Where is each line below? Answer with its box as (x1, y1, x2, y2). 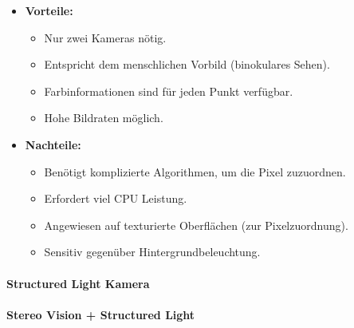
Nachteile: (25, 136, 81, 152)
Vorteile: (25, 2, 73, 18)
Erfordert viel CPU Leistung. (44, 190, 187, 207)
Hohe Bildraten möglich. (44, 109, 163, 126)
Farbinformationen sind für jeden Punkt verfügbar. (44, 82, 293, 99)
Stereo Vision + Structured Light (6, 306, 195, 322)
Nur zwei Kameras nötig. (44, 29, 167, 45)
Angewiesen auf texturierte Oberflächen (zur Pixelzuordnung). (44, 216, 348, 233)
